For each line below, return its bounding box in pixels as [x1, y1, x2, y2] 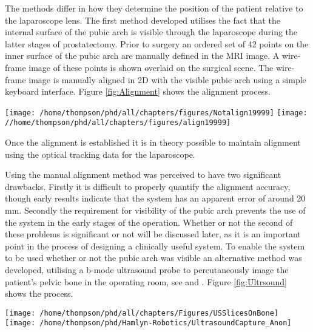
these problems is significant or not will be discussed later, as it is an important [5, 228, 301, 240]
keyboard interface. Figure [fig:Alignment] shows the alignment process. [5, 85, 271, 98]
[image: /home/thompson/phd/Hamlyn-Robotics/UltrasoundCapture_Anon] [5, 319, 292, 328]
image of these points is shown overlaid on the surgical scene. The [29, 61, 274, 73]
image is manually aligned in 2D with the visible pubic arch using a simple [29, 73, 306, 86]
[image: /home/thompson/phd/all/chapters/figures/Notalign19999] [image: [5, 108, 308, 117]
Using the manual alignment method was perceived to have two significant [5, 168, 281, 181]
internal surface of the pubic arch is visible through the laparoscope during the [5, 25, 298, 38]
